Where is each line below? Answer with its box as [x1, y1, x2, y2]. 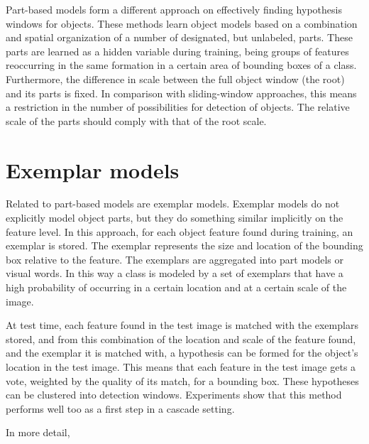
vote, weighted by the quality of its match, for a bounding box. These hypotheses [6, 373, 359, 388]
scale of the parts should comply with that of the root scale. [6, 113, 267, 128]
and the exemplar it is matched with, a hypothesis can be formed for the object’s [6, 345, 358, 360]
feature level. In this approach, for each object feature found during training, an [6, 224, 353, 239]
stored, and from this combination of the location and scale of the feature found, [6, 331, 356, 346]
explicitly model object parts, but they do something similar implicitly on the [6, 210, 343, 225]
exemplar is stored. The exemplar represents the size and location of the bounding [6, 238, 363, 253]
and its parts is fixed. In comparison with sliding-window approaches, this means [6, 85, 357, 100]
